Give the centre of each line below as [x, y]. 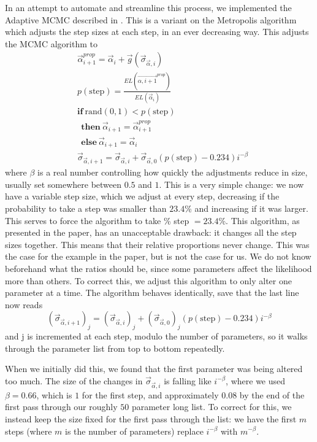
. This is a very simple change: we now [231, 184]
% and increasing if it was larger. [246, 208]
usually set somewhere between [63, 184]
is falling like [188, 380]
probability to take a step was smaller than [86, 208]
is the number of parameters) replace [134, 431]
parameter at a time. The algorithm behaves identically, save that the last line [152, 293]
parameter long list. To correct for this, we [212, 407]
